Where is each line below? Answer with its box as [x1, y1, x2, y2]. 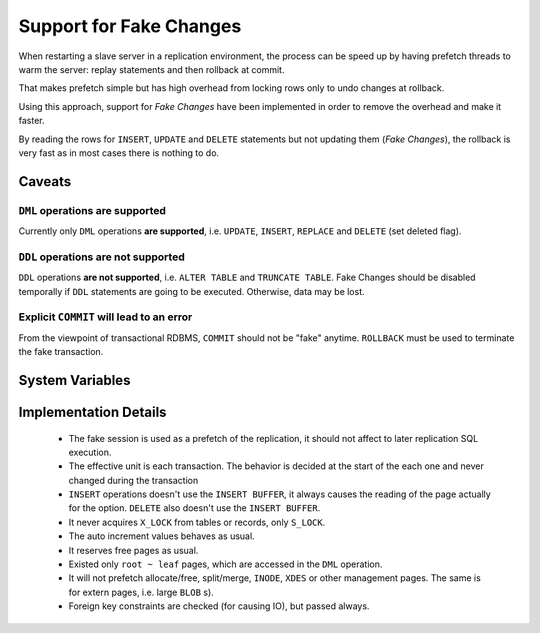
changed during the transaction [68, 474, 199, 486]
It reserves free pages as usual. [68, 544, 199, 556]
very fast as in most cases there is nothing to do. [18, 146, 220, 159]
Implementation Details [18, 403, 167, 420]
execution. [68, 446, 112, 458]
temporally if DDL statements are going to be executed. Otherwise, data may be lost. [18, 285, 365, 297]
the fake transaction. [18, 346, 104, 358]
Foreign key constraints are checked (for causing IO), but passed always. [68, 600, 370, 612]
